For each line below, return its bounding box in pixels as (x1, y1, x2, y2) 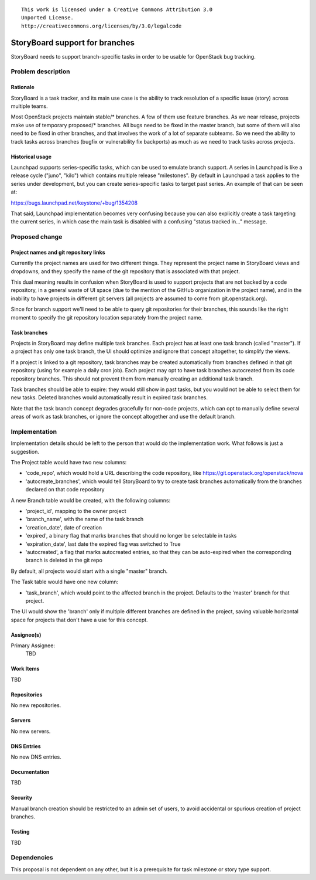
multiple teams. (11, 103, 48, 110)
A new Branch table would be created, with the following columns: (11, 497, 171, 504)
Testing (11, 828, 30, 835)
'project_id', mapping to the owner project (25, 508, 126, 515)
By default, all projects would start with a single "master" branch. (11, 568, 168, 575)
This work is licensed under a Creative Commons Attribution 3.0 (21, 6, 213, 13)
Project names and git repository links (11, 249, 105, 256)
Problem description (11, 67, 70, 76)
